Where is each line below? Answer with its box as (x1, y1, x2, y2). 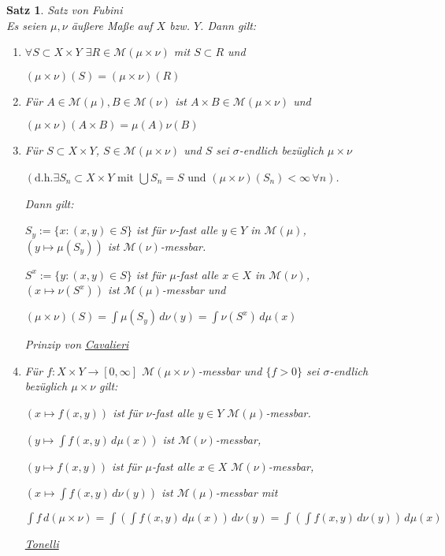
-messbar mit (215, 484, 278, 501)
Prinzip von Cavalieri (24, 336, 129, 353)
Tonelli (24, 535, 59, 552)
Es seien (6, 17, 47, 33)
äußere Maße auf (71, 17, 153, 33)
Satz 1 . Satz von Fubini (6, 2, 123, 17)
